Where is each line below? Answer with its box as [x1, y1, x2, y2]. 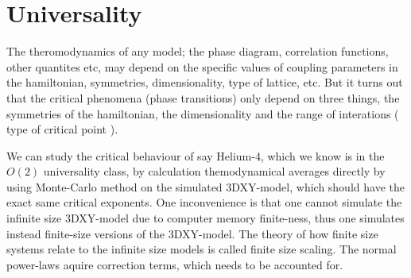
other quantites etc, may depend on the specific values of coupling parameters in [6, 58, 398, 75]
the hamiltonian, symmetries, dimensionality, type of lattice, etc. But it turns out [6, 74, 403, 91]
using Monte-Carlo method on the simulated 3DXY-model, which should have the [6, 178, 405, 195]
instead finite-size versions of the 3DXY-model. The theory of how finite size [6, 225, 378, 241]
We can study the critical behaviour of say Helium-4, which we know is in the [6, 147, 385, 164]
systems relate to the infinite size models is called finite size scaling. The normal [6, 241, 397, 257]
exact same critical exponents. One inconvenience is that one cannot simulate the [6, 194, 402, 210]
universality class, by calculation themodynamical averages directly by [43, 163, 386, 180]
